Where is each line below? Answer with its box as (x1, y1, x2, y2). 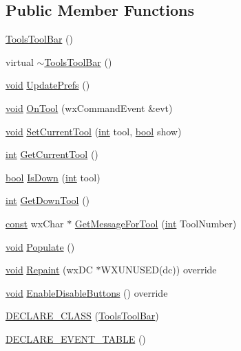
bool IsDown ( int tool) (6, 170, 101, 184)
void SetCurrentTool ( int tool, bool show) (6, 124, 182, 138)
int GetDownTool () (6, 193, 90, 207)
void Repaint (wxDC (6, 262, 93, 277)
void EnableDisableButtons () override (6, 285, 168, 299)
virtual (6, 54, 34, 69)
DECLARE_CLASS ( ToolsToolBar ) (6, 308, 159, 323)
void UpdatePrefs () (6, 78, 90, 92)
